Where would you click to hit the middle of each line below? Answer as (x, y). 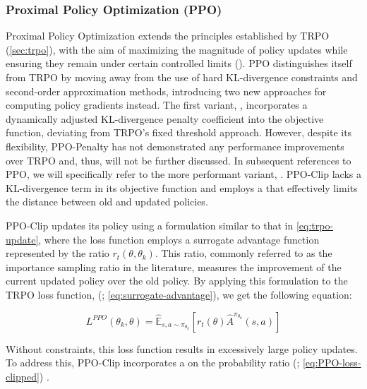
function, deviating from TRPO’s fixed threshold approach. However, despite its (179, 132)
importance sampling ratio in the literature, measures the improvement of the (174, 267)
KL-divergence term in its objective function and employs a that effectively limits (182, 187)
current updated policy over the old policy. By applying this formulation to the (177, 281)
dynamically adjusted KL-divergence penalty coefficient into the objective (165, 118)
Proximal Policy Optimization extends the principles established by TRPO (168, 36)
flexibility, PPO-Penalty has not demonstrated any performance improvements (175, 146)
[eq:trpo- (315, 225)
